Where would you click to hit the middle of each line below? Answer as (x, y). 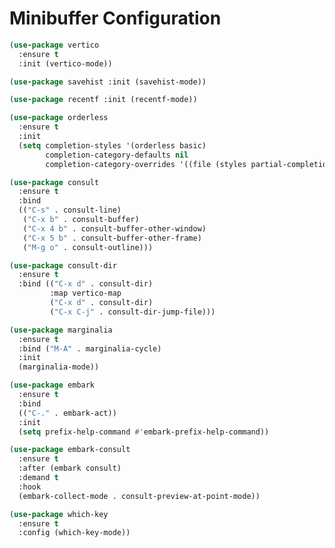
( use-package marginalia (61, 330)
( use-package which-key (59, 514)
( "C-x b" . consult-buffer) (81, 220)
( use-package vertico (54, 45)
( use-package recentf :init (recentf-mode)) (103, 100)
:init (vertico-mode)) (65, 63)
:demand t (38, 478)
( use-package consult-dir (63, 265)
